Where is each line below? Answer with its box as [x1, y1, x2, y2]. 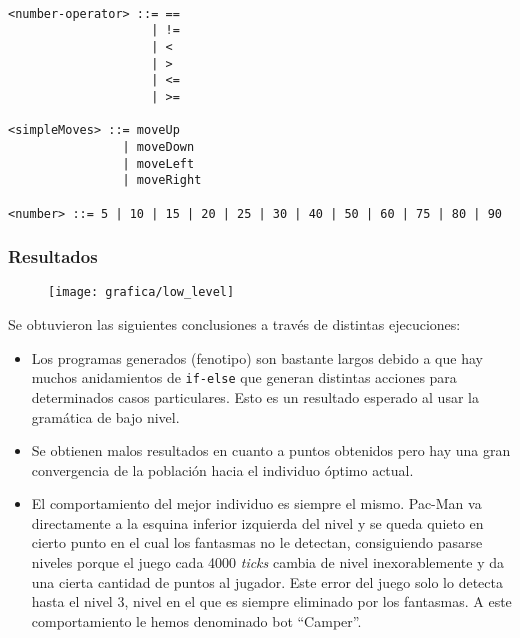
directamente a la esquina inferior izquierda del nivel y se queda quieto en [31, 512, 484, 533]
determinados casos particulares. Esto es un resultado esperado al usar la [31, 386, 479, 407]
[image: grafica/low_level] [48, 285, 235, 300]
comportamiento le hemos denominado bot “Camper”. [31, 610, 362, 631]
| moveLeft [122, 156, 195, 171]
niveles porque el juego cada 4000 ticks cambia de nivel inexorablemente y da [31, 552, 504, 573]
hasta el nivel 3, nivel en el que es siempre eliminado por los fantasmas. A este [31, 591, 512, 612]
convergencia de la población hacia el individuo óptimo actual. [31, 459, 414, 480]
